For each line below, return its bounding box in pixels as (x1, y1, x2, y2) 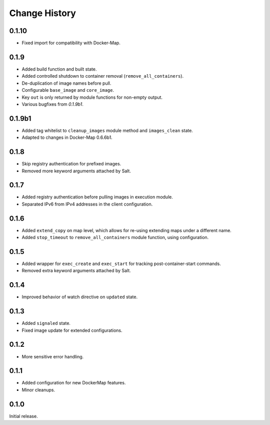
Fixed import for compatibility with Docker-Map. (21, 40, 121, 46)
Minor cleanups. (21, 386, 55, 393)
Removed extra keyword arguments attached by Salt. (21, 268, 131, 274)
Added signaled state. (21, 320, 71, 326)
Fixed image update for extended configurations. (21, 327, 122, 333)
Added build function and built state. (21, 66, 97, 72)
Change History (9, 8, 76, 19)
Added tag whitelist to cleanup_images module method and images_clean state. (21, 127, 193, 133)
